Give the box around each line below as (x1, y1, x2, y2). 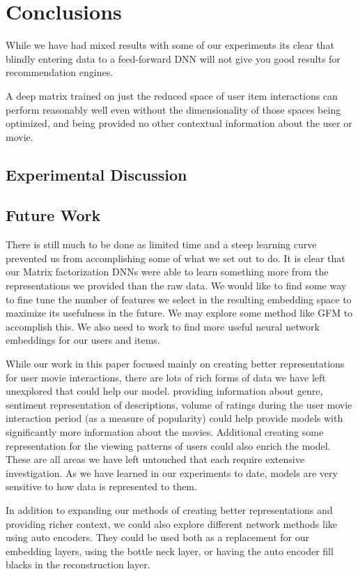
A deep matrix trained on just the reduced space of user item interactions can (6, 88, 338, 103)
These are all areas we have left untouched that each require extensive (6, 452, 304, 467)
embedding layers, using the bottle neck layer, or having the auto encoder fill (6, 543, 334, 558)
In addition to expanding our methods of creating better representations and (6, 502, 333, 517)
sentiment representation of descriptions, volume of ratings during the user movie (6, 397, 352, 411)
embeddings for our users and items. (6, 333, 160, 347)
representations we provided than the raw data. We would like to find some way (6, 278, 347, 293)
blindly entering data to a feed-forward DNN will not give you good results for (6, 51, 341, 66)
